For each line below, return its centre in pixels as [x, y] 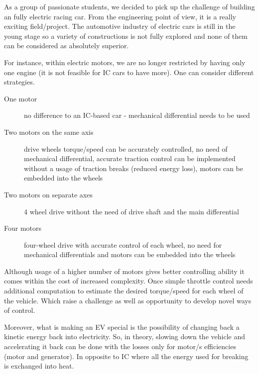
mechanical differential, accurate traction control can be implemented [130, 158]
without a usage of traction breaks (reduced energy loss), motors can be [134, 168]
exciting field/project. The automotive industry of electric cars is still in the [120, 26]
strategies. [19, 82]
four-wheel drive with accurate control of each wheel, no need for [123, 244]
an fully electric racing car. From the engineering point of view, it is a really [120, 16]
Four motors [23, 228]
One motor [21, 98]
